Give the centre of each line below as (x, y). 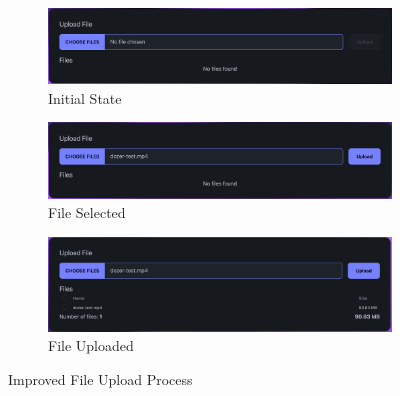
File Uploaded (91, 345)
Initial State (85, 97)
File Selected (87, 212)
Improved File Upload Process (100, 378)
